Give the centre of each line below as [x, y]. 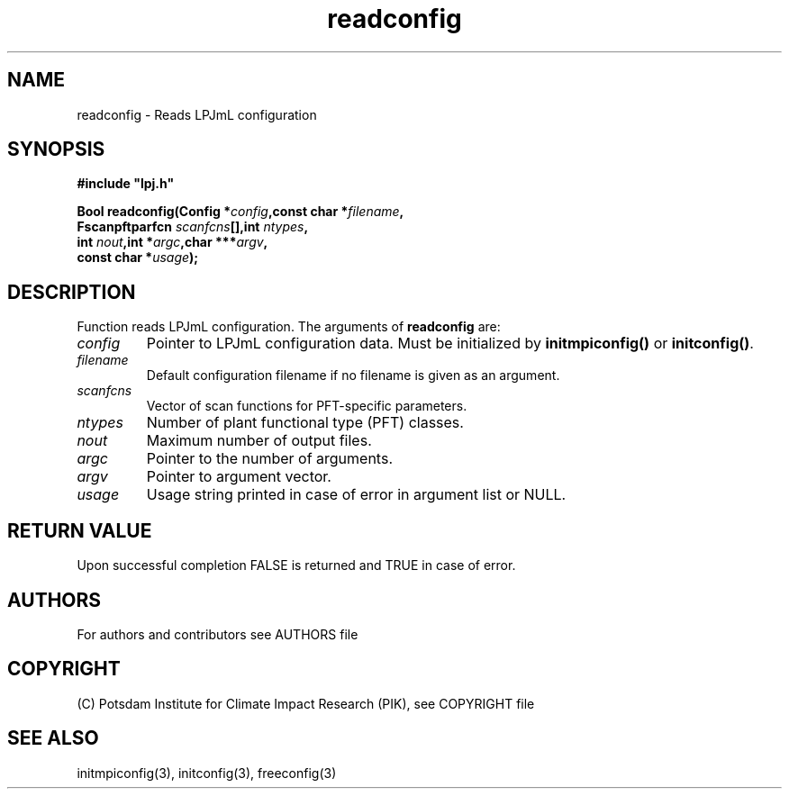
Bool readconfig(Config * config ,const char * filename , [240, 212]
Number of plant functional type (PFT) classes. [305, 423]
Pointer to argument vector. [239, 477]
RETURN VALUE [80, 530]
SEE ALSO [53, 738]
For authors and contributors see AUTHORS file [218, 634]
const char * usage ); [138, 258]
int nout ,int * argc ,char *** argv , [172, 242]
